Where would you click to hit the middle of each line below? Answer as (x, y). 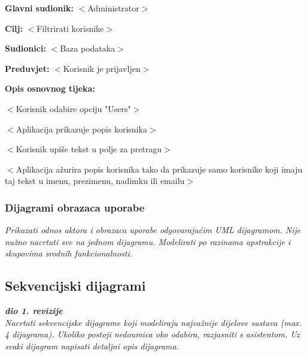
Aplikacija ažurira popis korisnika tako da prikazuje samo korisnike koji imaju (159, 169)
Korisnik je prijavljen (102, 68)
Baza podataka (88, 48)
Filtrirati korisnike (70, 28)
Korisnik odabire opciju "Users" (73, 108)
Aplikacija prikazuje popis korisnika (81, 129)
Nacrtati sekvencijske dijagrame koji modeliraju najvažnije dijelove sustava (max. (153, 322)
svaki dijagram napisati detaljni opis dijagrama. (92, 346)
